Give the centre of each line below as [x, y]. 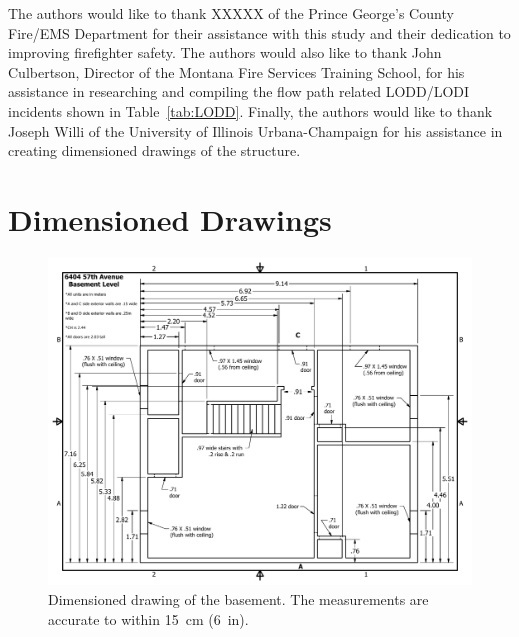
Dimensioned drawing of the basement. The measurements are [238, 598]
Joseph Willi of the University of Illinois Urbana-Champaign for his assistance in [255, 130]
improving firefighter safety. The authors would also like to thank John [225, 52]
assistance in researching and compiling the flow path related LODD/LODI [239, 91]
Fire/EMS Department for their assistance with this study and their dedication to [259, 32]
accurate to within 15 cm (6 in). [148, 618]
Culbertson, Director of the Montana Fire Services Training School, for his [236, 71]
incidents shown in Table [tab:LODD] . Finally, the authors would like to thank [250, 110]
